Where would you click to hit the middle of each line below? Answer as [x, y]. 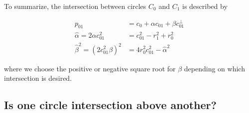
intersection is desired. [38, 78]
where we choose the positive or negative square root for [90, 68]
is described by [205, 6]
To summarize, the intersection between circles [75, 6]
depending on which [214, 68]
